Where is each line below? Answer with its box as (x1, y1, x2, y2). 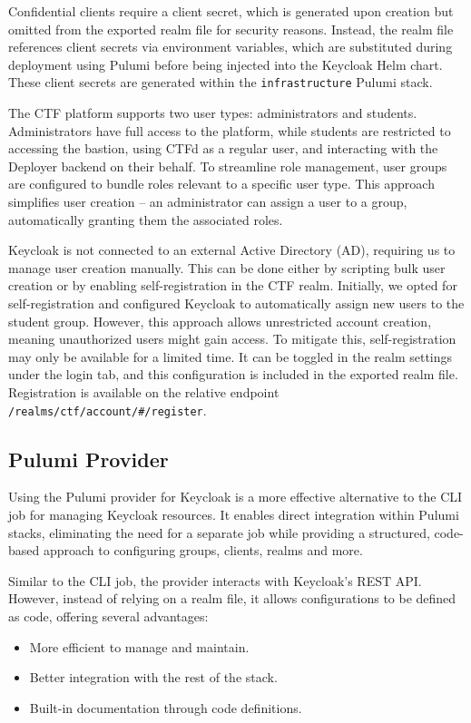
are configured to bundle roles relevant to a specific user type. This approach (8, 174, 435, 193)
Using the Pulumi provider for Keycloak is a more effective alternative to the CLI (8, 487, 463, 506)
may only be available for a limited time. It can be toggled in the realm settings (8, 347, 453, 366)
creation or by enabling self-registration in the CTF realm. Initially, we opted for (8, 276, 457, 295)
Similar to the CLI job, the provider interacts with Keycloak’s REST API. (8, 571, 422, 590)
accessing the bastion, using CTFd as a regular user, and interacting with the (8, 139, 438, 158)
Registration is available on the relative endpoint (8, 382, 280, 401)
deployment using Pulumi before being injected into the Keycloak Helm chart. (8, 54, 443, 73)
